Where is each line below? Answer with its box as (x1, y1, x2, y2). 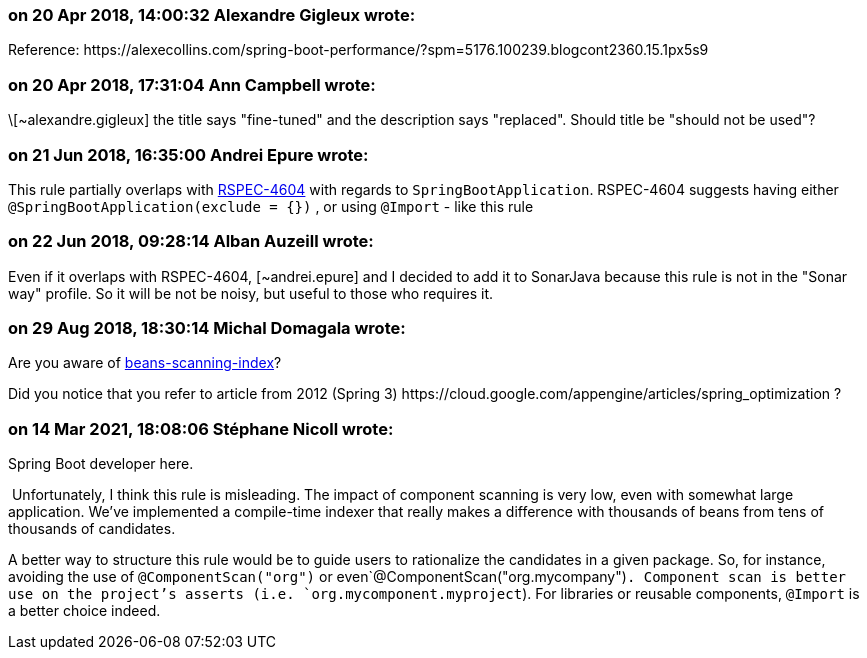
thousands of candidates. (8, 520, 176, 538)
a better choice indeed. (8, 602, 161, 620)
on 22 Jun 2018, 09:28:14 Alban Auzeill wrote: (8, 231, 374, 252)
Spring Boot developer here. (8, 455, 194, 473)
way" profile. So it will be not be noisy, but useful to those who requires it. (8, 284, 494, 302)
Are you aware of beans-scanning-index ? (8, 354, 282, 372)
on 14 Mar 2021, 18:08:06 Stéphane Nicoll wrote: (8, 418, 394, 439)
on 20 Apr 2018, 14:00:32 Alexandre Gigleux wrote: (8, 5, 416, 25)
